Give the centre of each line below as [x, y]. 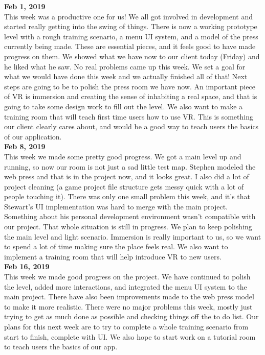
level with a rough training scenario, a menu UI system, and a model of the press [131, 36]
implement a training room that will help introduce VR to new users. [113, 256]
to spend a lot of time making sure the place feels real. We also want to [116, 246]
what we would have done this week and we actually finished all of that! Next [126, 76]
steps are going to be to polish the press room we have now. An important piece [130, 86]
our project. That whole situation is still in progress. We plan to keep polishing [128, 227]
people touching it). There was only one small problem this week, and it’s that [127, 196]
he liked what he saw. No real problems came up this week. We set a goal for [125, 66]
